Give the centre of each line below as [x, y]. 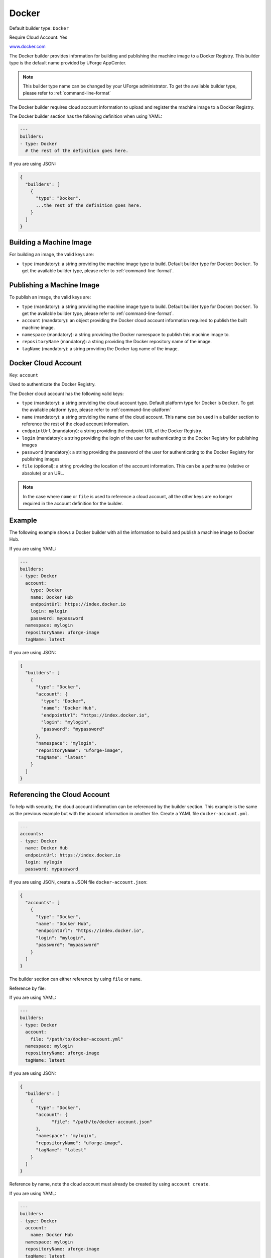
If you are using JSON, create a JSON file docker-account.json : [79, 882]
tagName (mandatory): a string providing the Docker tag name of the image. [100, 348]
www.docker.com [27, 47]
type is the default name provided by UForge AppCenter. [68, 63]
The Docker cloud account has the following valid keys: [66, 394]
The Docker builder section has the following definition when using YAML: [86, 116]
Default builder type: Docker [39, 28]
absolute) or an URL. [43, 473]
